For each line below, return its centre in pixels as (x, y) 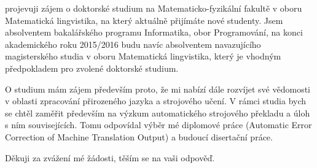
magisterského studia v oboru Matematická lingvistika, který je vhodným (143, 56)
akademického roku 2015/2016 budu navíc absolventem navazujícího (133, 44)
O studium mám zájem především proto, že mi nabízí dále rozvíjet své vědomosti (158, 89)
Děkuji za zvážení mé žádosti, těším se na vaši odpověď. (110, 157)
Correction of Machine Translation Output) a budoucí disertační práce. (139, 136)
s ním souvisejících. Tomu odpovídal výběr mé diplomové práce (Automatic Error (158, 125)
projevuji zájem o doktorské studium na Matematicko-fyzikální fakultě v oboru (154, 8)
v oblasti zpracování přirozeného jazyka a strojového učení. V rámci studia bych (156, 101)
